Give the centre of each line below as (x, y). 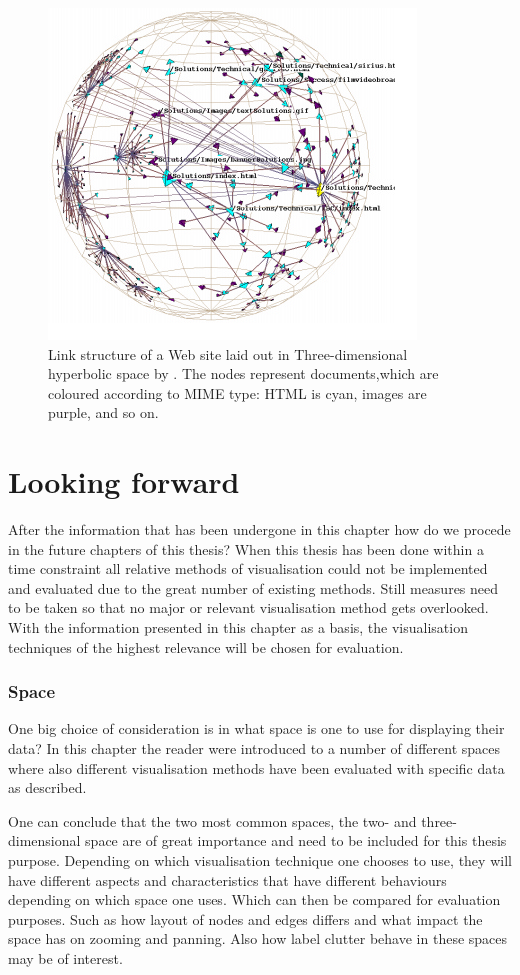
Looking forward (124, 481)
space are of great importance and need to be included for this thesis (296, 840)
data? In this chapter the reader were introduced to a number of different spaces (254, 748)
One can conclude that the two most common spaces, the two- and (212, 820)
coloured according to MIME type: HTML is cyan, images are (237, 392)
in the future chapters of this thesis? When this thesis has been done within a (246, 548)
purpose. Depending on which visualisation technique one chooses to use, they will (260, 860)
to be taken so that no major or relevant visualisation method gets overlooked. (248, 607)
